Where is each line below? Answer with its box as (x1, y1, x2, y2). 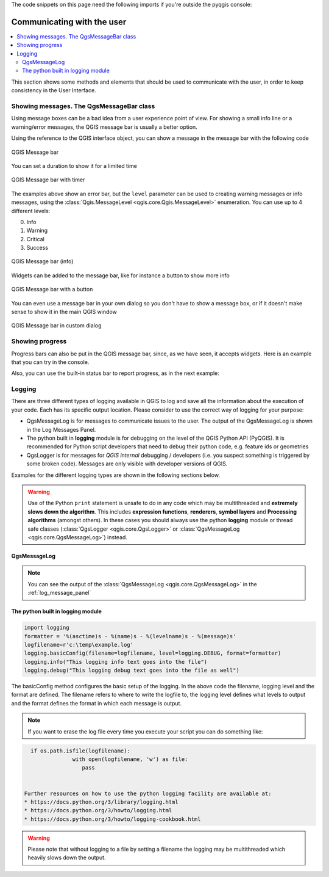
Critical (26, 235, 45, 242)
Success (26, 244, 49, 252)
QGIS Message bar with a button (11, 286, 93, 293)
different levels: (11, 207, 51, 214)
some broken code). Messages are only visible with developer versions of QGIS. (26, 460, 228, 467)
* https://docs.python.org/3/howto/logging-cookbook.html (24, 815, 201, 823)
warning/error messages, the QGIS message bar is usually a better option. (11, 123, 197, 131)
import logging (24, 624, 69, 631)
